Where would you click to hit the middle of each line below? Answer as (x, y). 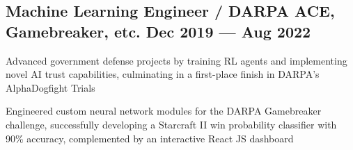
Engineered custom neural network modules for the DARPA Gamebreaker (164, 111)
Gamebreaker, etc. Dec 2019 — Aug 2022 (158, 31)
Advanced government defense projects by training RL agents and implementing (176, 60)
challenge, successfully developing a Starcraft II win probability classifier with (171, 124)
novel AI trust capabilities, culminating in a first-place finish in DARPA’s (163, 74)
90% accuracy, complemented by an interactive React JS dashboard (150, 138)
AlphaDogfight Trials (50, 87)
